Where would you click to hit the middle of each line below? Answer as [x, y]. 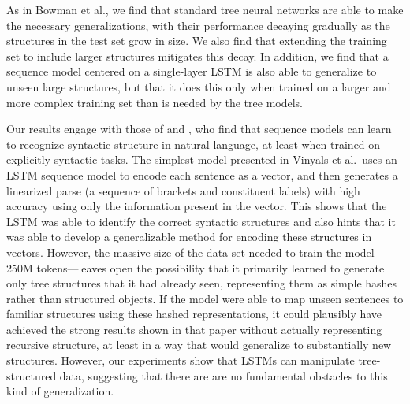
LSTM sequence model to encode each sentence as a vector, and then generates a [202, 174]
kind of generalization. [60, 391]
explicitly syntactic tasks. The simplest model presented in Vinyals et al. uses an [202, 159]
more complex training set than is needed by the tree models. [155, 102]
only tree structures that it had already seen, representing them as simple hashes [202, 283]
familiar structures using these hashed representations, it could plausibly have [194, 314]
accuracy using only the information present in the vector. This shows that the [197, 206]
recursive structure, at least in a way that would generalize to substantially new [199, 345]
